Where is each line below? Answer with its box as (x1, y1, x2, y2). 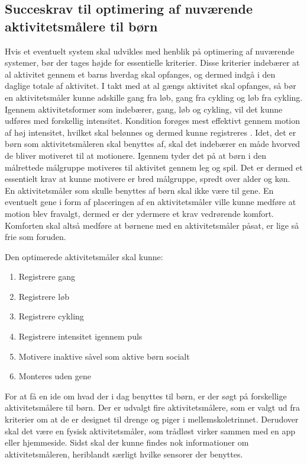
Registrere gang (18, 270, 76, 283)
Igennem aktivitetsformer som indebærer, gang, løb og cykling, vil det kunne (5, 103, 283, 115)
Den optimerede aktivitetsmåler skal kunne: (5, 250, 163, 263)
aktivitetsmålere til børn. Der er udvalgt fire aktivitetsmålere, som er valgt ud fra (5, 401, 300, 414)
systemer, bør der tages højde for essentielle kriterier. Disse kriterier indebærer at (5, 56, 300, 69)
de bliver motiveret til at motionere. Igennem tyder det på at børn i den (5, 149, 266, 161)
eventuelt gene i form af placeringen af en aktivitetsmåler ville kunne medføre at (5, 196, 296, 208)
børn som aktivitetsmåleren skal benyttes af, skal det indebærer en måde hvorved (5, 137, 300, 150)
